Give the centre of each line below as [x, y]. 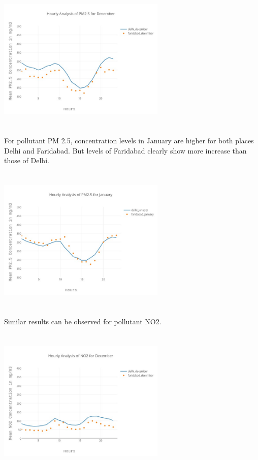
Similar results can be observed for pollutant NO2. [83, 321]
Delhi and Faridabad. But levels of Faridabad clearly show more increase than [125, 150]
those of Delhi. [27, 160]
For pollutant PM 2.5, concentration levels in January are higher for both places [129, 141]
